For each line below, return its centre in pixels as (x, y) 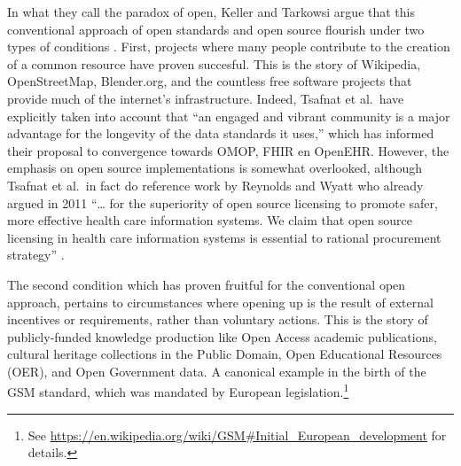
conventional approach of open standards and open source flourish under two (216, 29)
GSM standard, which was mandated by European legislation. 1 (178, 391)
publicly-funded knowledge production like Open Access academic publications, (222, 336)
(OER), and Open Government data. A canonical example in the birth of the (217, 371)
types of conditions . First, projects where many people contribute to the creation (229, 47)
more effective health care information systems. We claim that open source (210, 220)
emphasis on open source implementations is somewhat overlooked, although (215, 168)
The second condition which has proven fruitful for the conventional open (207, 284)
